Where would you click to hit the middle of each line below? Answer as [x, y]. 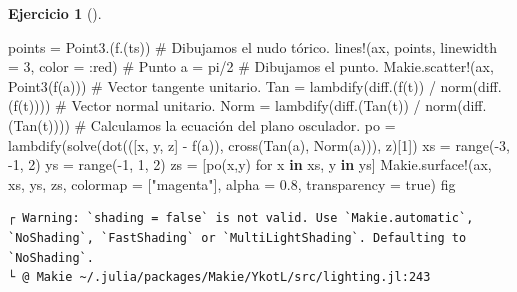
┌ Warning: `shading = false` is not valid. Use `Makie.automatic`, [241, 218]
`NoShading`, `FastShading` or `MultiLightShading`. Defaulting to [237, 237]
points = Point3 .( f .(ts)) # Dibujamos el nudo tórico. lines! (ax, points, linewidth [253, 46]
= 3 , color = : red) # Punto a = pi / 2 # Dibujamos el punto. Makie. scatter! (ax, [251, 66]
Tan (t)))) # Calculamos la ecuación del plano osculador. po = [204, 124]
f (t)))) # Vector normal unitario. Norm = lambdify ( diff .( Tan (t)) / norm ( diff [248, 105]
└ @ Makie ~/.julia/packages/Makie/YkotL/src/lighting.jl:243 [219, 277]
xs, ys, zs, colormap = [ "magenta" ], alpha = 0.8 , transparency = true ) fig [232, 183]
